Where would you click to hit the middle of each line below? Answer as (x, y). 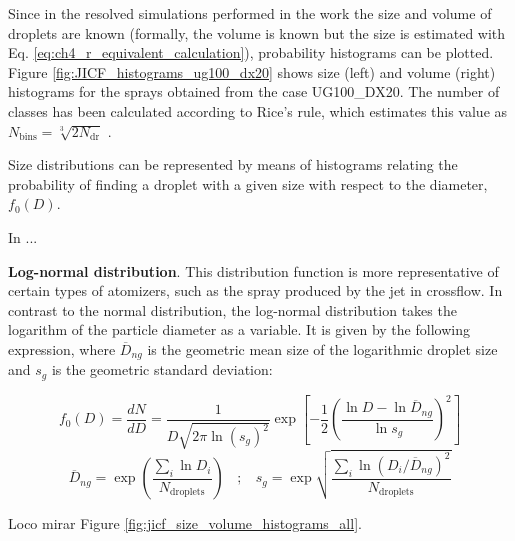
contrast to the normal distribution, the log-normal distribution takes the (232, 309)
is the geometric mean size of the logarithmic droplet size (322, 348)
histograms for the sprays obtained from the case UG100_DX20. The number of (254, 91)
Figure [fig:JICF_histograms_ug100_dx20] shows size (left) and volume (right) (252, 71)
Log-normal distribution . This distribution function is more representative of (253, 270)
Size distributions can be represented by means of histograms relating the (233, 164)
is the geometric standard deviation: (162, 369)
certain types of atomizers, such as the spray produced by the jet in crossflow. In (255, 290)
